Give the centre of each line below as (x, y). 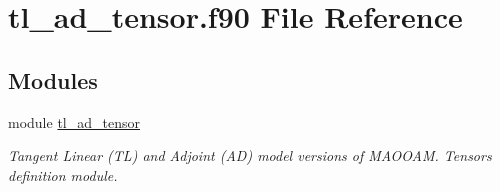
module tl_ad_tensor (74, 121)
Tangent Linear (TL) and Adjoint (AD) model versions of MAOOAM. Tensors (250, 155)
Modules (53, 79)
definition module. (63, 174)
